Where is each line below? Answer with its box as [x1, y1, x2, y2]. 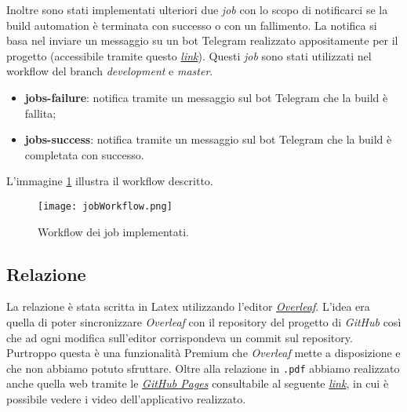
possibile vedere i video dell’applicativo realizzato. [6, 391, 246, 407]
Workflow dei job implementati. [38, 223, 189, 239]
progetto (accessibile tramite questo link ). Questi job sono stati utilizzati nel [6, 47, 372, 64]
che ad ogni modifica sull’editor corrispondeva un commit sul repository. [6, 329, 353, 345]
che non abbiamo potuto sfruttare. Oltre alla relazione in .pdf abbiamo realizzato [6, 359, 400, 376]
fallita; [24, 104, 56, 121]
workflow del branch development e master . [6, 63, 213, 79]
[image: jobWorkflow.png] [38, 200, 173, 212]
